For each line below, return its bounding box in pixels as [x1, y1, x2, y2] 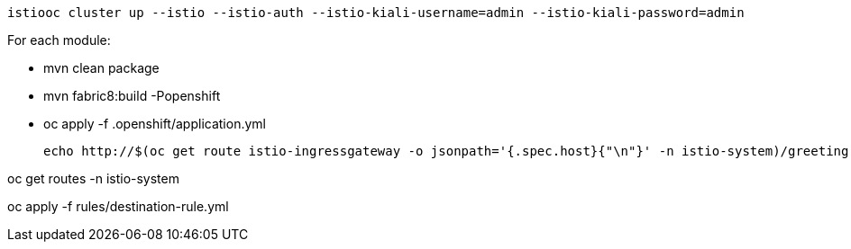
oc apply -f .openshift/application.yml [43, 116, 266, 131]
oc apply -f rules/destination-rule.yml [7, 199, 229, 214]
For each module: [7, 32, 111, 48]
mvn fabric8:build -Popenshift [43, 88, 221, 103]
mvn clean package [43, 60, 160, 76]
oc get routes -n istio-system [7, 171, 179, 186]
